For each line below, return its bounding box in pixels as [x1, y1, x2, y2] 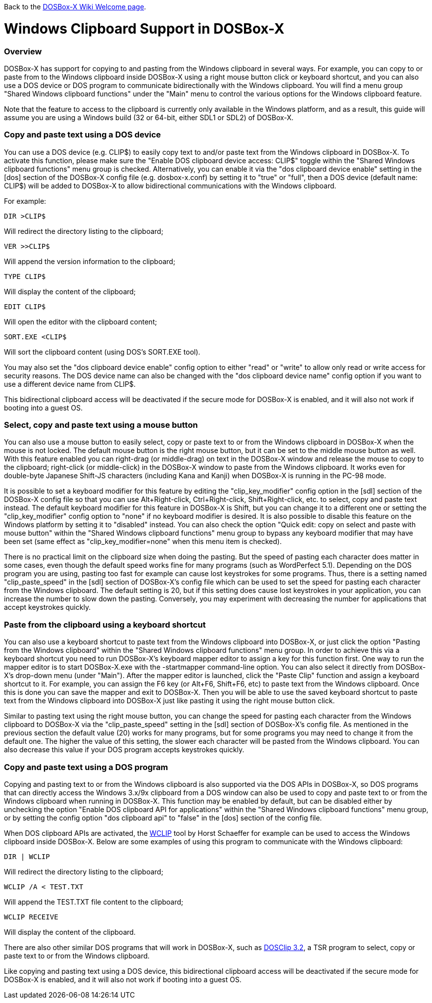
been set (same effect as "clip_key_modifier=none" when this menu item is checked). [4, 537, 282, 546]
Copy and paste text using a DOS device [4, 130, 161, 140]
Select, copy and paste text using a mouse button [4, 420, 198, 430]
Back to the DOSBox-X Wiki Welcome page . [4, 2, 146, 11]
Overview [4, 46, 42, 56]
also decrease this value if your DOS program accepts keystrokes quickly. [4, 745, 244, 754]
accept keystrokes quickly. [4, 603, 91, 612]
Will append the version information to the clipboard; [4, 257, 176, 266]
